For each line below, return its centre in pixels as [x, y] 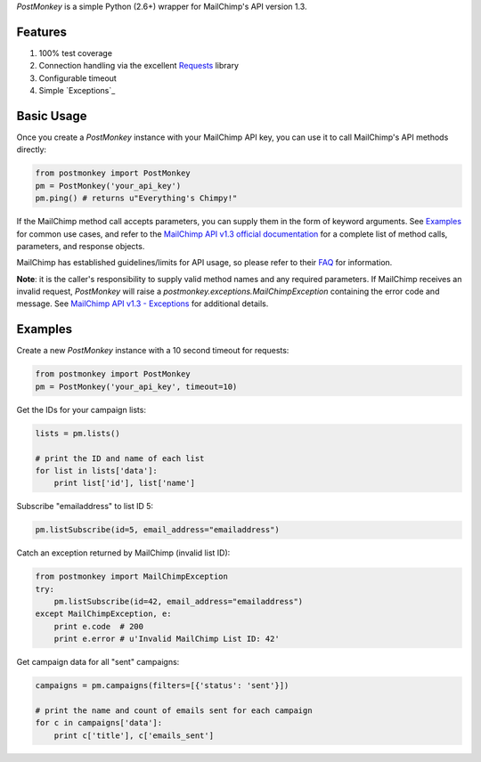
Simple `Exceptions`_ [77, 91]
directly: [32, 150]
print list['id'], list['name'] [125, 483]
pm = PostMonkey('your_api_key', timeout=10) [136, 386]
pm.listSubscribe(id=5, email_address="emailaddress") [157, 530]
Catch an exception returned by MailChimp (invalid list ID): [123, 553]
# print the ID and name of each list [120, 458]
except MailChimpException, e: [104, 614]
